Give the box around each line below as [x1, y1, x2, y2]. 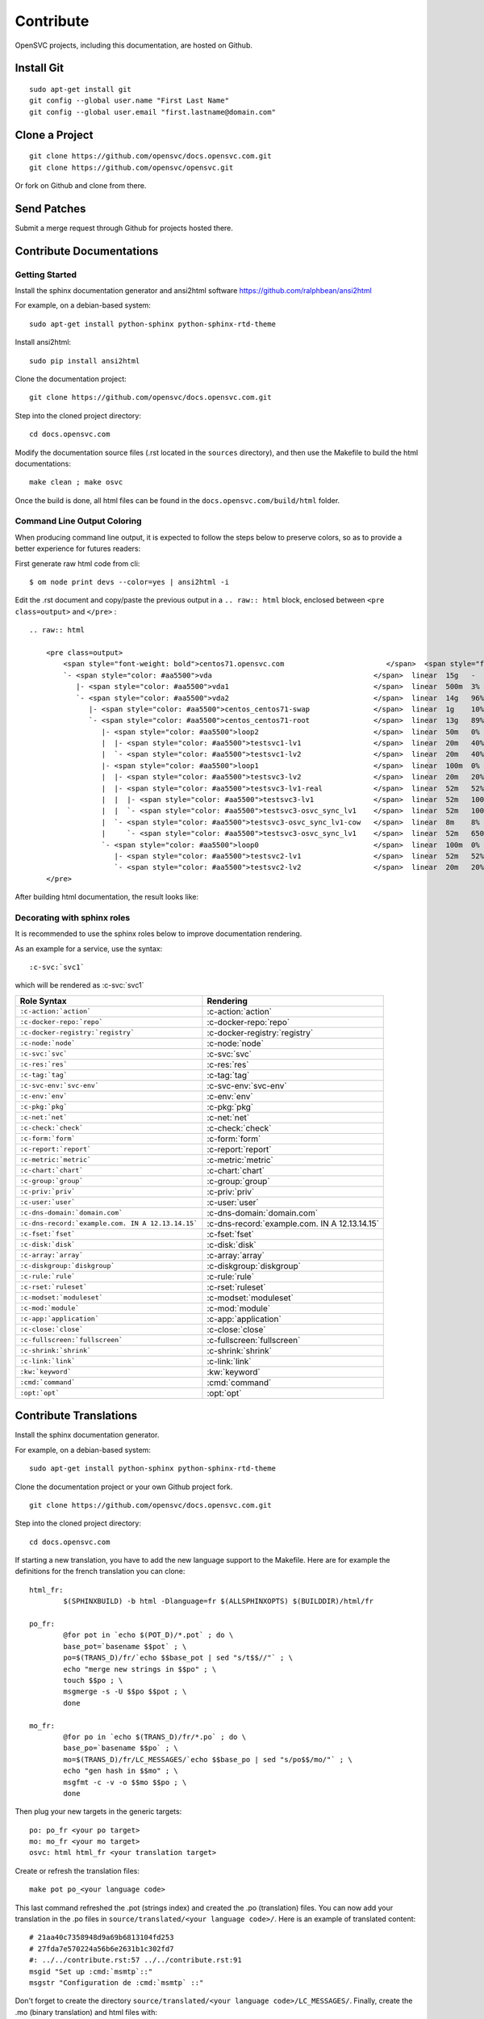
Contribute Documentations [15, 244, 159, 258]
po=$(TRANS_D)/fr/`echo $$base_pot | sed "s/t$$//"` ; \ [63, 1653, 294, 1663]
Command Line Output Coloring [15, 515, 142, 527]
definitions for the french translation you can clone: [15, 1567, 186, 1576]
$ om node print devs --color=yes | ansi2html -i [29, 577, 230, 586]
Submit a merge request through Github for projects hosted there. [15, 223, 234, 233]
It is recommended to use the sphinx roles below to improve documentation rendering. [15, 929, 302, 938]
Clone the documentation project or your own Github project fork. [15, 1482, 233, 1492]
